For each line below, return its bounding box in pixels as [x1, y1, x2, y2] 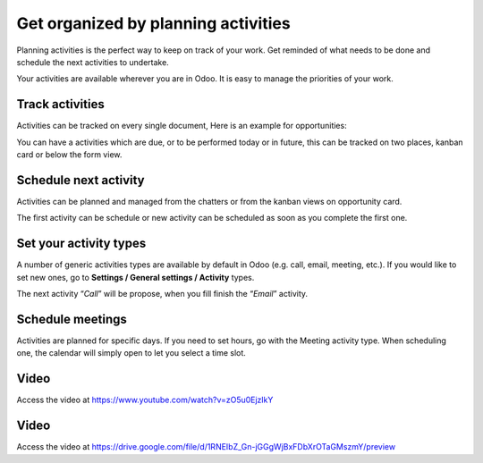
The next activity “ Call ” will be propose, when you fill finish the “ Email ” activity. [16, 289, 309, 299]
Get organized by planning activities [16, 13, 291, 33]
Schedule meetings [16, 311, 127, 326]
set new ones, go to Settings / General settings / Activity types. [16, 272, 255, 282]
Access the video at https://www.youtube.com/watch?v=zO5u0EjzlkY [16, 394, 274, 406]
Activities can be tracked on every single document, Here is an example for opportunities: [16, 121, 348, 131]
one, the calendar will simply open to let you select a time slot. [16, 348, 246, 358]
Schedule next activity [16, 173, 145, 188]
